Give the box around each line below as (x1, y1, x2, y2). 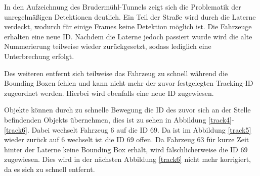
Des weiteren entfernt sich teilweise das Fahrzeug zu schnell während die (4, 68, 228, 78)
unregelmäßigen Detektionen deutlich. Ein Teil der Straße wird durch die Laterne (4, 11, 256, 22)
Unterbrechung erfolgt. (4, 50, 74, 61)
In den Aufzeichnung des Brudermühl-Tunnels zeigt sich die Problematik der (4, 2, 241, 12)
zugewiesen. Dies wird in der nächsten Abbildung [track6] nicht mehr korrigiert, (4, 154, 251, 164)
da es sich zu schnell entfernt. (4, 163, 95, 174)
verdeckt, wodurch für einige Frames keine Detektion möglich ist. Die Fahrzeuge (4, 21, 252, 32)
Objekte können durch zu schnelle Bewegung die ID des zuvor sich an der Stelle (4, 104, 251, 115)
